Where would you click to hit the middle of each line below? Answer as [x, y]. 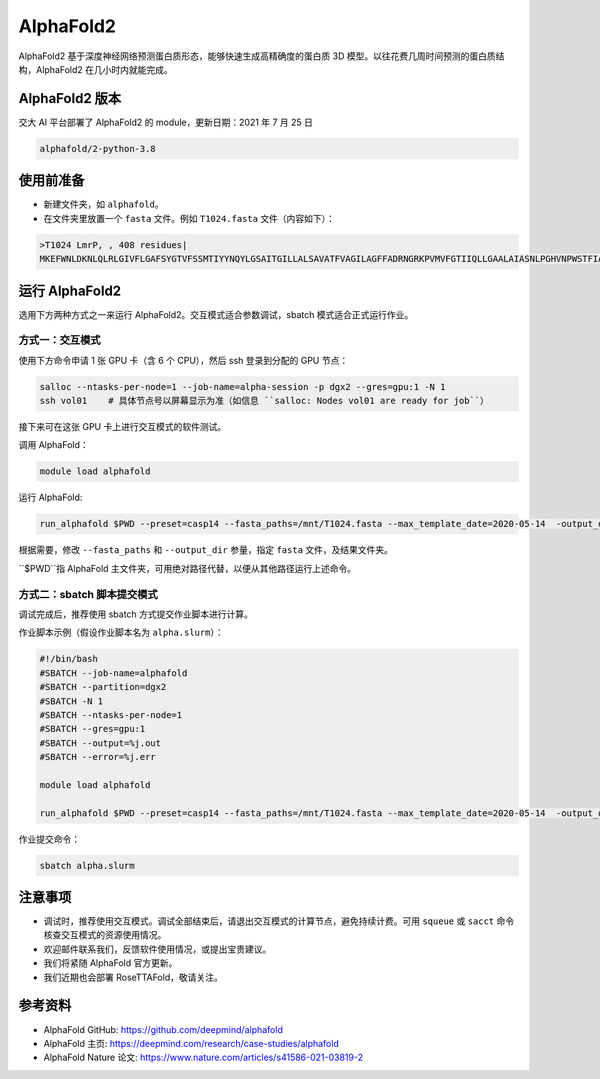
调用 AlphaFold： [53, 445]
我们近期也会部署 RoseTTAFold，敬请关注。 [133, 977]
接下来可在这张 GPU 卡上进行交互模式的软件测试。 [122, 427]
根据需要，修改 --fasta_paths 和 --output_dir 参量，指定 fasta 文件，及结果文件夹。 [206, 550]
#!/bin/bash [69, 659]
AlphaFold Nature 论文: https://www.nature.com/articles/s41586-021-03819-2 [203, 1057]
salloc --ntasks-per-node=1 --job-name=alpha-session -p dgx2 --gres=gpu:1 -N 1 [242, 386]
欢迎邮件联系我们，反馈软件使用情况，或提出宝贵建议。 [157, 949]
